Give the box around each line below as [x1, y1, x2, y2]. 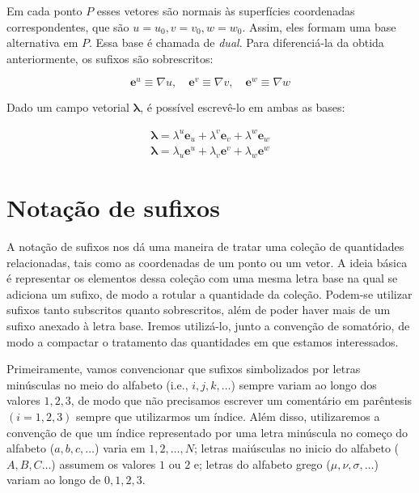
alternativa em [6, 34, 78, 51]
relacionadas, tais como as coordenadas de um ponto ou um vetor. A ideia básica [6, 253, 408, 270]
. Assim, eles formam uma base [242, 18, 396, 35]
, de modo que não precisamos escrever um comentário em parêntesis [70, 392, 413, 409]
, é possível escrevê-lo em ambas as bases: [140, 99, 345, 116]
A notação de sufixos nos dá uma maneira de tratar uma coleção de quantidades [6, 238, 404, 255]
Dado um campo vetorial [6, 99, 129, 116]
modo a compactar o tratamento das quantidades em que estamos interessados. [6, 333, 399, 350]
